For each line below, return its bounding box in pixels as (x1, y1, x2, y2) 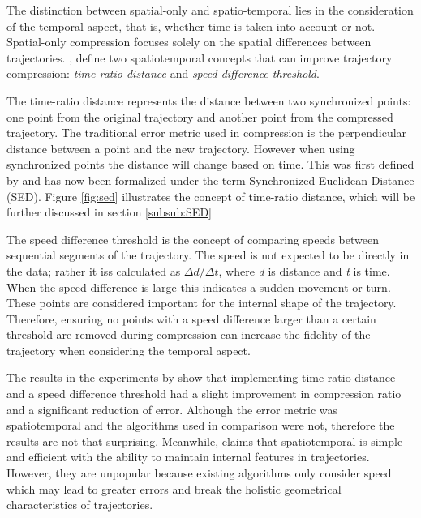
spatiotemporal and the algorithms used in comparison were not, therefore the (6, 417, 395, 434)
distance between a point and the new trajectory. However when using (6, 139, 355, 156)
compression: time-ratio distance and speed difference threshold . (6, 65, 320, 82)
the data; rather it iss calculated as (6, 262, 181, 279)
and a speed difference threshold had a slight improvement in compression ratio (6, 385, 402, 402)
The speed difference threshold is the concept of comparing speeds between (6, 230, 379, 247)
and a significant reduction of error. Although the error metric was (6, 400, 338, 417)
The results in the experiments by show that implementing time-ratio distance (6, 369, 396, 386)
